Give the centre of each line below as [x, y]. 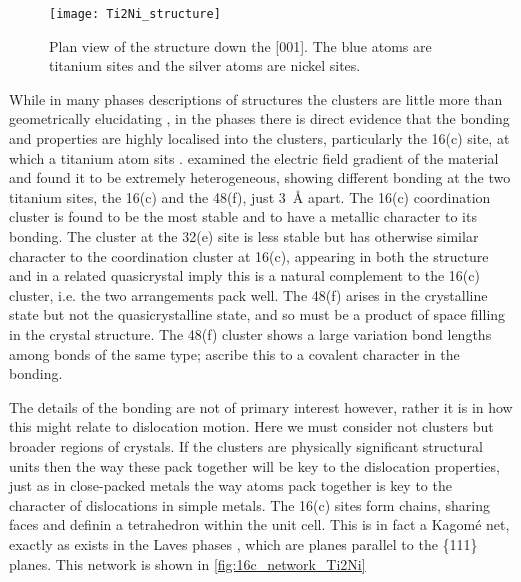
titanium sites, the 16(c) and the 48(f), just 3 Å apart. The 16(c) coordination [250, 196]
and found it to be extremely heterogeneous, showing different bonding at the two [260, 177]
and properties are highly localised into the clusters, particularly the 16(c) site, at [259, 138]
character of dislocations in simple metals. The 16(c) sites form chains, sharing [250, 504]
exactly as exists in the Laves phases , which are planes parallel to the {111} [243, 543]
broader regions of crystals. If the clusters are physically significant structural [246, 445]
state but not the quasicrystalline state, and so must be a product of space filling [257, 314]
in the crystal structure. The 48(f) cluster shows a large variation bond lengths [250, 333]
